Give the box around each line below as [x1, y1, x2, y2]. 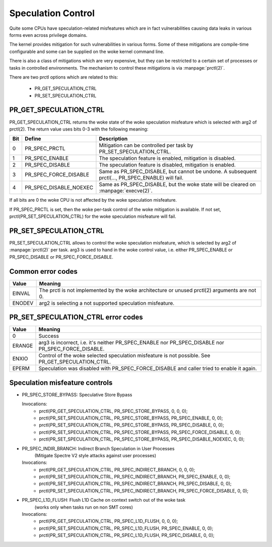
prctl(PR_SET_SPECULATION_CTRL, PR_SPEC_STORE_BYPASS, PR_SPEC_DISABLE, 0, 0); [39, 422, 224, 428]
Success [38, 333, 59, 340]
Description [99, 135, 128, 142]
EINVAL [12, 290, 30, 297]
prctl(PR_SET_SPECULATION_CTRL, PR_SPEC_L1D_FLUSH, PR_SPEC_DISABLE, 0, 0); [39, 532, 215, 538]
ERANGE [12, 342, 33, 349]
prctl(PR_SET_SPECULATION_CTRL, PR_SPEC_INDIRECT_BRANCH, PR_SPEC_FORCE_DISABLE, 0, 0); [39, 488, 249, 494]
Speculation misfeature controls [9, 378, 113, 387]
